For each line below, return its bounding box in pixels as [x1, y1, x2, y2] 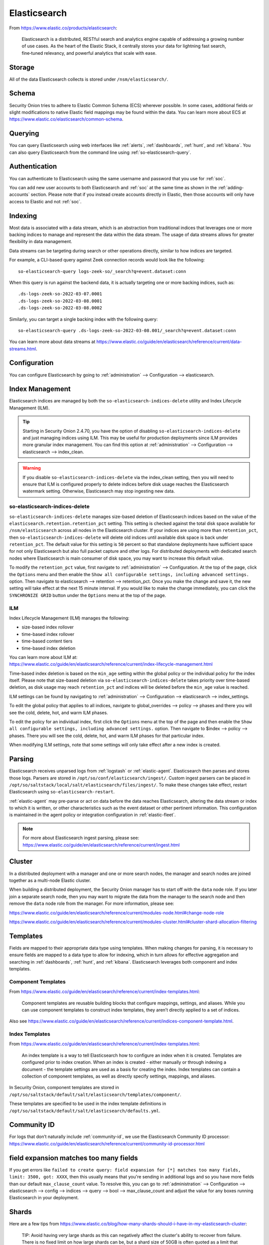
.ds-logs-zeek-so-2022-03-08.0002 [18, 305, 102, 311]
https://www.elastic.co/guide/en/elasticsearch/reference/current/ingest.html [22, 842, 180, 848]
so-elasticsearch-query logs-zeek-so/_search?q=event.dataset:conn [18, 268, 186, 274]
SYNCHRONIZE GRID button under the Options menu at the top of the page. [9, 592, 166, 598]
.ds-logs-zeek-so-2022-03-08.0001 [18, 298, 102, 304]
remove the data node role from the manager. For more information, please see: [9, 900, 174, 906]
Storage [9, 63, 35, 72]
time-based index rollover [21, 631, 75, 637]
